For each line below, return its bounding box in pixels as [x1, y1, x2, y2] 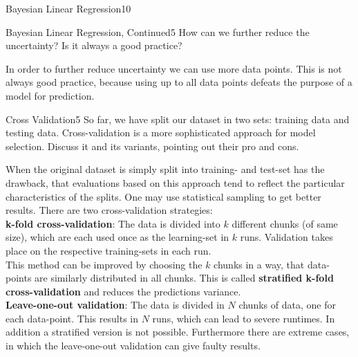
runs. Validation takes [240, 230, 333, 244]
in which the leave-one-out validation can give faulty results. [6, 338, 261, 353]
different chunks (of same [232, 216, 338, 230]
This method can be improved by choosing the [6, 257, 202, 271]
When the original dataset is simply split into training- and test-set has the [6, 162, 325, 176]
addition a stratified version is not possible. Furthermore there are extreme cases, [6, 324, 350, 339]
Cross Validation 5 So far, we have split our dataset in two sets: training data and [6, 111, 350, 126]
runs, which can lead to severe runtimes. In [152, 311, 335, 325]
